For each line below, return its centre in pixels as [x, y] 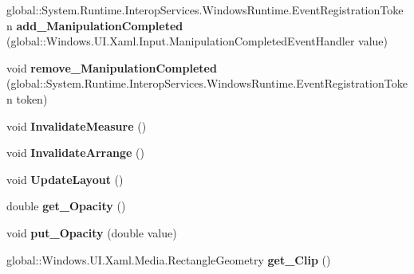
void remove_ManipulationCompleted [112, 67]
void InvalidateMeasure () [77, 125]
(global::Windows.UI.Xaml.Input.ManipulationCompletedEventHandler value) [197, 41]
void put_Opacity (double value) [92, 232]
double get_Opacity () [66, 206]
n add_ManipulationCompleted [95, 25]
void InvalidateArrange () [75, 153]
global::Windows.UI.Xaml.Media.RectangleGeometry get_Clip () [169, 259]
